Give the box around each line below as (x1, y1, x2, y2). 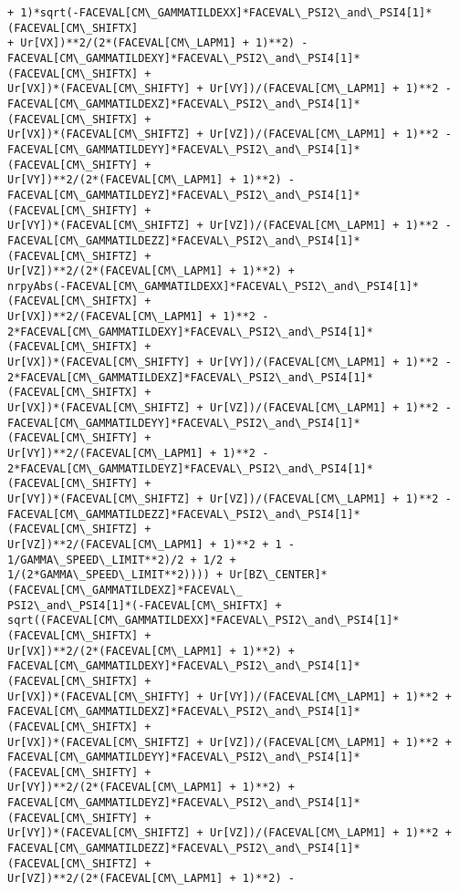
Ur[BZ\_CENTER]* (229, 568, 328, 582)
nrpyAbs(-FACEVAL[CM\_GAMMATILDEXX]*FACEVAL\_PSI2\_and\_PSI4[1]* (7, 279, 420, 293)
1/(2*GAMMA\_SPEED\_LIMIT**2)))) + (7, 568, 224, 582)
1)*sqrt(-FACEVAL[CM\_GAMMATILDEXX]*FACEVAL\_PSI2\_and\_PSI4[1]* (20, 6, 433, 19)
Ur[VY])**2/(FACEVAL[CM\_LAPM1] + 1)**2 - (7, 447, 269, 461)
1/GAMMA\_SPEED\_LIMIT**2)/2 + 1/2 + (7, 553, 236, 566)
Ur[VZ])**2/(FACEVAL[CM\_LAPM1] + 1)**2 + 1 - (7, 537, 295, 551)
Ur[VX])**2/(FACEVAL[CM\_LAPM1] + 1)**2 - (7, 310, 269, 324)
